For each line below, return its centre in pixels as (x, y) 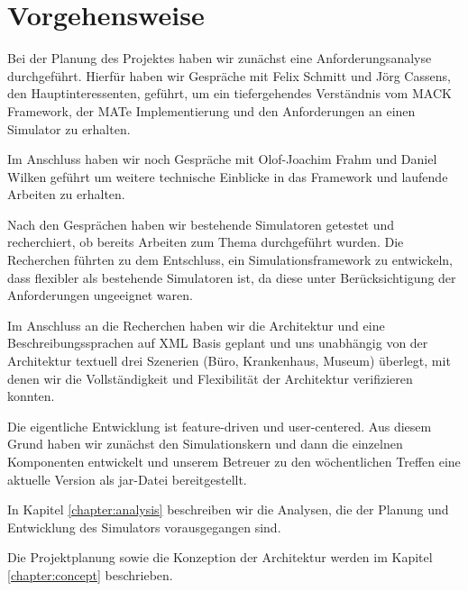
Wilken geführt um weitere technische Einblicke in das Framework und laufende (228, 176)
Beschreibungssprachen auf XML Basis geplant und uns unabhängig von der (218, 343)
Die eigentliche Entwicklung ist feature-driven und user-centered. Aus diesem (220, 426)
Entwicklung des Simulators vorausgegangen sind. (144, 527)
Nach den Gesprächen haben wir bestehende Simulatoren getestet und (201, 224)
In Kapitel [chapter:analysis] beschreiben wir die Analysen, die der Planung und (228, 509)
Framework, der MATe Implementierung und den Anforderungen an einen (211, 110)
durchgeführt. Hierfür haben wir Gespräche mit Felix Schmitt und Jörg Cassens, (229, 75)
